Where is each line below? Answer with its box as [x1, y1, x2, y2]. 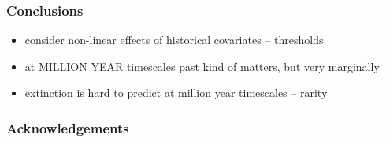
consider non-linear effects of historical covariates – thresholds [24, 32, 324, 48]
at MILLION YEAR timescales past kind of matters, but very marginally [24, 58, 380, 74]
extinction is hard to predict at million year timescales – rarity [24, 84, 328, 101]
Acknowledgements [6, 118, 129, 137]
